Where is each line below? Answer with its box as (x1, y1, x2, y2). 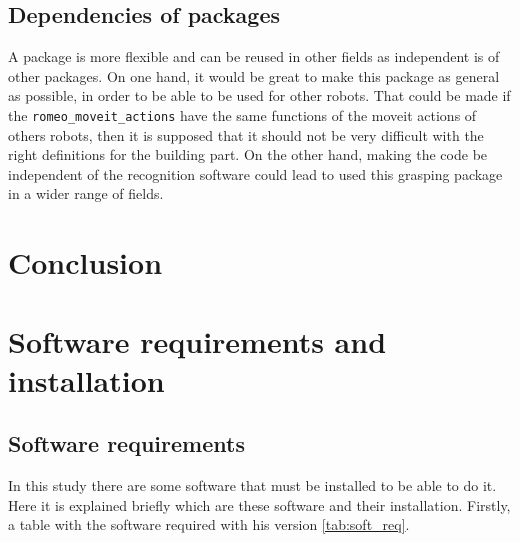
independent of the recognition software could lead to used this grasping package (8, 163, 503, 184)
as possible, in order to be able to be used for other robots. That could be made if (8, 85, 511, 106)
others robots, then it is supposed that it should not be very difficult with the (8, 124, 484, 145)
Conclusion (8, 242, 163, 283)
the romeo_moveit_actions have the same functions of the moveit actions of (8, 104, 477, 125)
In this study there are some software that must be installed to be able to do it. (8, 475, 497, 496)
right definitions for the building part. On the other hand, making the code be (8, 144, 488, 165)
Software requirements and (8, 320, 387, 361)
